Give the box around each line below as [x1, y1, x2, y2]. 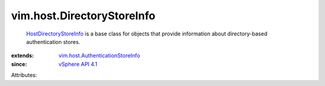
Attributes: [11, 72, 37, 79]
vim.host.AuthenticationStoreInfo [58, 52, 141, 60]
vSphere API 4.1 [58, 60, 97, 67]
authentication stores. [26, 38, 81, 45]
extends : [11, 52, 34, 60]
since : [11, 60, 27, 67]
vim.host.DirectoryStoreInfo [11, 9, 156, 22]
